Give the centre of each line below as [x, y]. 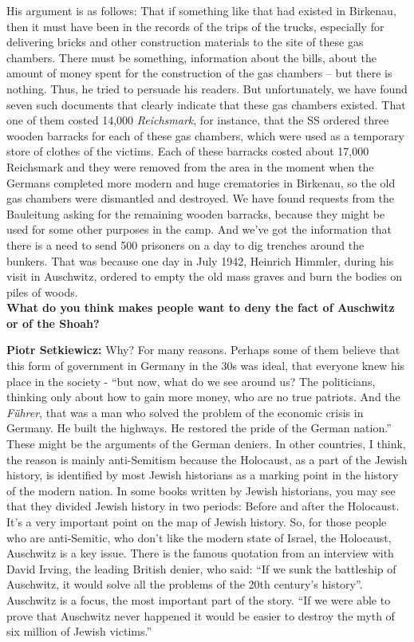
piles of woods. [42, 291]
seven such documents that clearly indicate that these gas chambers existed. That [206, 104]
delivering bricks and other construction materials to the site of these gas [185, 42]
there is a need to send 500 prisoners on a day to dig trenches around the [185, 244]
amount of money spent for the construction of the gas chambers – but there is [199, 73]
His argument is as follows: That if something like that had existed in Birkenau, [201, 10]
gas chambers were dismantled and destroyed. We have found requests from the [200, 198]
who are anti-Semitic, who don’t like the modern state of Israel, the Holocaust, [199, 537]
